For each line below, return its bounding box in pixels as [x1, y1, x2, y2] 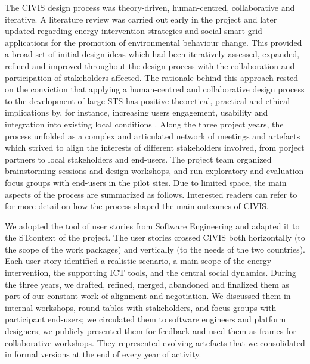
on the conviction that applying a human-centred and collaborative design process [5, 83, 305, 95]
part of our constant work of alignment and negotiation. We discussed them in [5, 290, 291, 302]
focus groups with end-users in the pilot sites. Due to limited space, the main [5, 176, 287, 188]
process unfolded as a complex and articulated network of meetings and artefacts [5, 129, 300, 142]
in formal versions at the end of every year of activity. [5, 348, 201, 360]
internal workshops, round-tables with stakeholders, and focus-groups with [5, 301, 277, 313]
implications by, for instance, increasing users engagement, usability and [5, 106, 268, 119]
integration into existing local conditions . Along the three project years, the [5, 117, 284, 130]
